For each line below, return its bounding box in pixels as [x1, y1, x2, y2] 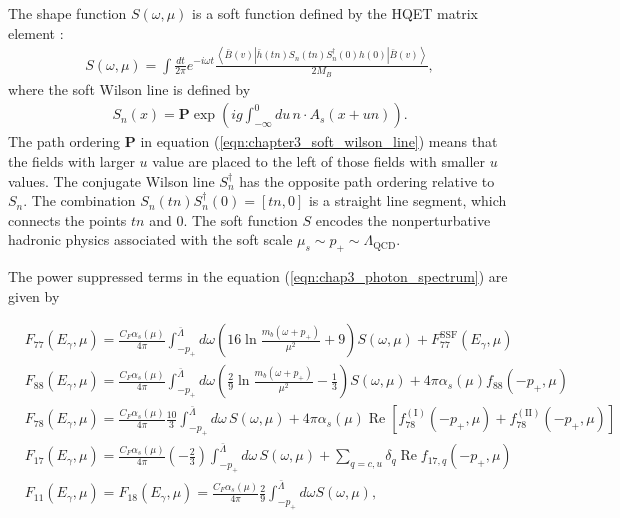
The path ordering [8, 131, 121, 152]
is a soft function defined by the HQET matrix [192, 3, 478, 23]
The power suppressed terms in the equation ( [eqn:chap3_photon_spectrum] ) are [8, 266, 508, 287]
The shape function [8, 3, 127, 23]
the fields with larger [8, 150, 135, 171]
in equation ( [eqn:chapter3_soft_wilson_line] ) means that [140, 131, 498, 152]
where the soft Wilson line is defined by [8, 78, 251, 99]
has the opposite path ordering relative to [239, 170, 495, 191]
